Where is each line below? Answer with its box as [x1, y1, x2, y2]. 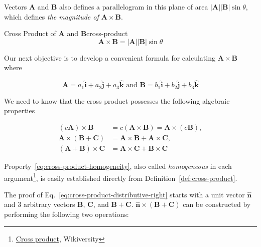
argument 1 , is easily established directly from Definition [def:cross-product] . [4, 171, 237, 183]
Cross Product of [4, 28, 56, 39]
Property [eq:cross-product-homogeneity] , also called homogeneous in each [4, 160, 232, 171]
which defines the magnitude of [4, 11, 99, 22]
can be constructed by [183, 199, 251, 209]
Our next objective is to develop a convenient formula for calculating [4, 52, 215, 63]
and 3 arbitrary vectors [4, 199, 75, 209]
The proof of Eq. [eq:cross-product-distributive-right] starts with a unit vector [4, 189, 245, 199]
